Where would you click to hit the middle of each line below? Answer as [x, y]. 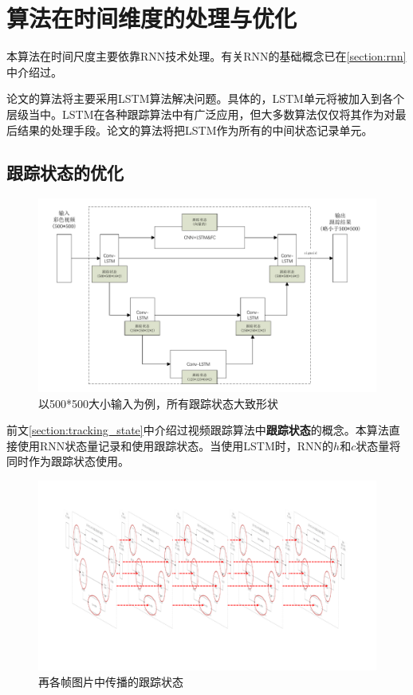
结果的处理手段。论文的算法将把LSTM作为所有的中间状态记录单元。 [195, 130]
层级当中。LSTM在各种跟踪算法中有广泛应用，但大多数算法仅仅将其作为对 [201, 114]
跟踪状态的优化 [65, 173]
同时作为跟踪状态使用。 [68, 461]
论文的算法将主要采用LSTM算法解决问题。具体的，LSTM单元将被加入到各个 [205, 98]
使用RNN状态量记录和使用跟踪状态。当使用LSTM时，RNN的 [175, 445]
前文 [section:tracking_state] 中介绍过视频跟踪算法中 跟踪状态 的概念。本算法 [198, 430]
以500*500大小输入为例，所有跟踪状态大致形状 [158, 403]
